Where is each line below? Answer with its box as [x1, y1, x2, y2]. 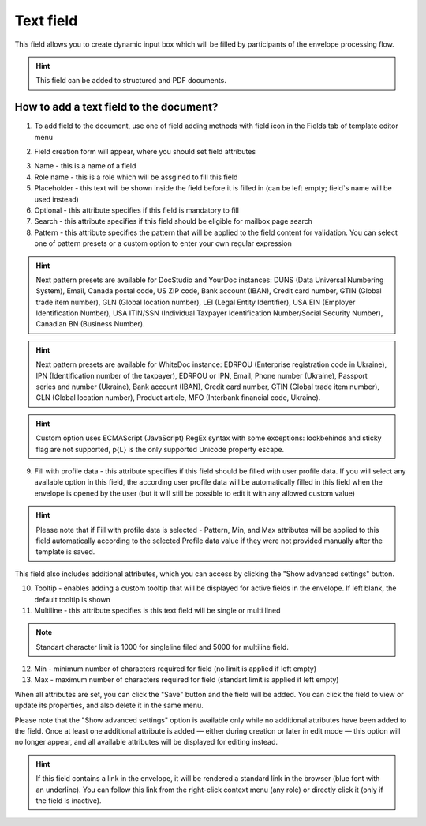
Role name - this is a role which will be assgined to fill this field [34, 172, 238, 182]
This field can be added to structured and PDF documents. [35, 76, 226, 85]
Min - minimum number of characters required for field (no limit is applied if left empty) [34, 664, 317, 673]
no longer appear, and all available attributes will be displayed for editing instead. [14, 737, 278, 747]
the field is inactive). [35, 795, 102, 805]
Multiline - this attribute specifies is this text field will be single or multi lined [34, 605, 281, 615]
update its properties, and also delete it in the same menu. [14, 700, 204, 711]
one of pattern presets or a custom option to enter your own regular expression [34, 239, 292, 248]
